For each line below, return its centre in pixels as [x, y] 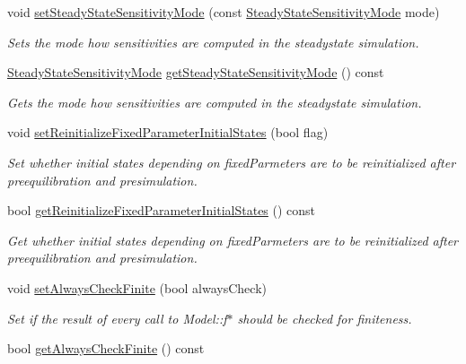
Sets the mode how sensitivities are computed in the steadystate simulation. [213, 42]
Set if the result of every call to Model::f [117, 318]
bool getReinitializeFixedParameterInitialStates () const [162, 210]
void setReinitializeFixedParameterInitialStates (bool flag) [168, 132]
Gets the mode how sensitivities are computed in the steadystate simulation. [215, 102]
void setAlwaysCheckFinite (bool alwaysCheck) [137, 287]
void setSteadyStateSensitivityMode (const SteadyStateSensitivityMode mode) [224, 12]
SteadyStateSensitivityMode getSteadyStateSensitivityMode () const [196, 72]
